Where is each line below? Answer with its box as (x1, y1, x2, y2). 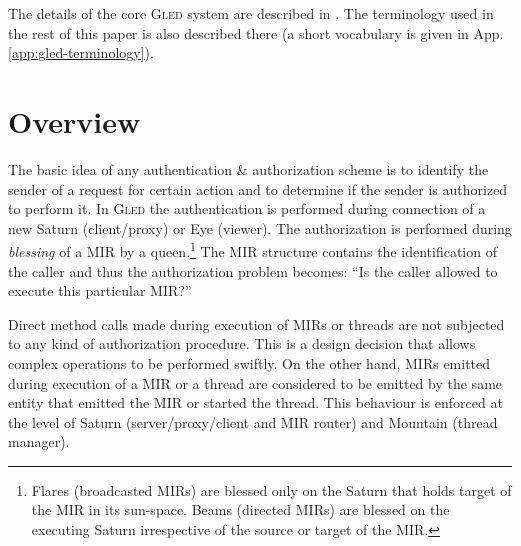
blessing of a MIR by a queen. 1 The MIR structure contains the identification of (8, 238, 497, 261)
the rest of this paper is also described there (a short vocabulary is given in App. (8, 22, 504, 43)
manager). (8, 431, 70, 452)
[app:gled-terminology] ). (8, 42, 154, 63)
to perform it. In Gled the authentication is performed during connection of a (8, 198, 486, 219)
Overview (8, 100, 141, 141)
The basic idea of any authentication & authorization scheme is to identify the (8, 158, 489, 179)
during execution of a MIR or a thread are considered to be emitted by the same (8, 372, 503, 393)
